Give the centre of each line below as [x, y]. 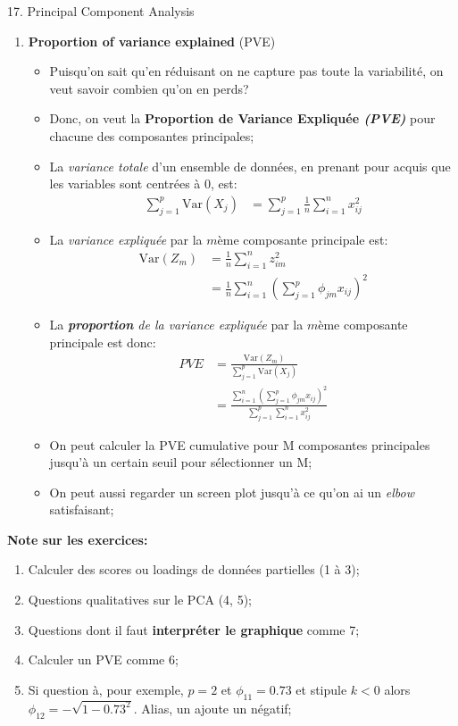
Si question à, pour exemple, [106, 689]
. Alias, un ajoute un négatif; [212, 708]
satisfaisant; [82, 509]
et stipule [321, 689]
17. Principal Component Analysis [101, 11]
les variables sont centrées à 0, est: [143, 184]
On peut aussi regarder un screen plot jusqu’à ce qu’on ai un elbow [232, 492]
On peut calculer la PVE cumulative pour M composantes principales [240, 444]
